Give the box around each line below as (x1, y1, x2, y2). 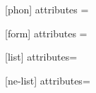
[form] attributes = (5, 25, 88, 40)
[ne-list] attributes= (5, 73, 90, 87)
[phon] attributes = (5, 2, 89, 16)
